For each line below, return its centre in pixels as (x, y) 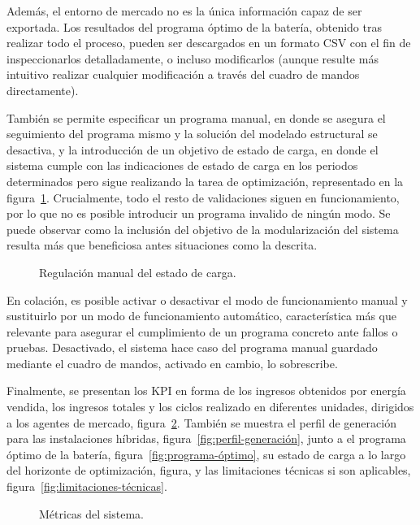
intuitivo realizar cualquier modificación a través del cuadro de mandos (183, 74)
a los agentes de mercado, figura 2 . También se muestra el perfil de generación (201, 422)
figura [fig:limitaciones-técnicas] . (87, 486)
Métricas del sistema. (91, 513)
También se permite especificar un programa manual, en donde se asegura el (196, 117)
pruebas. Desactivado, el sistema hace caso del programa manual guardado (192, 347)
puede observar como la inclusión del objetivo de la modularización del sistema (203, 229)
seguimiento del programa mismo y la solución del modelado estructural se (192, 134)
